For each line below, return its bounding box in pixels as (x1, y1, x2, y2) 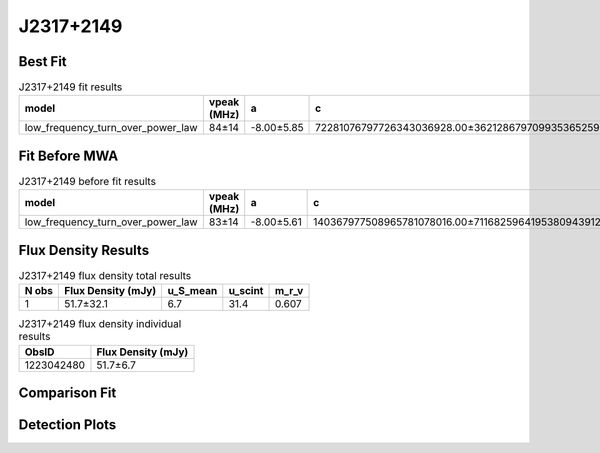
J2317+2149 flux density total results (18, 269, 192, 283)
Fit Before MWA (18, 147, 119, 164)
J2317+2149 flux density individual (18, 317, 182, 331)
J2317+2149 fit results (18, 80, 123, 94)
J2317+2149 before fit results (18, 175, 157, 189)
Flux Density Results (18, 241, 150, 259)
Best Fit (18, 53, 67, 70)
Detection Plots (18, 416, 117, 434)
